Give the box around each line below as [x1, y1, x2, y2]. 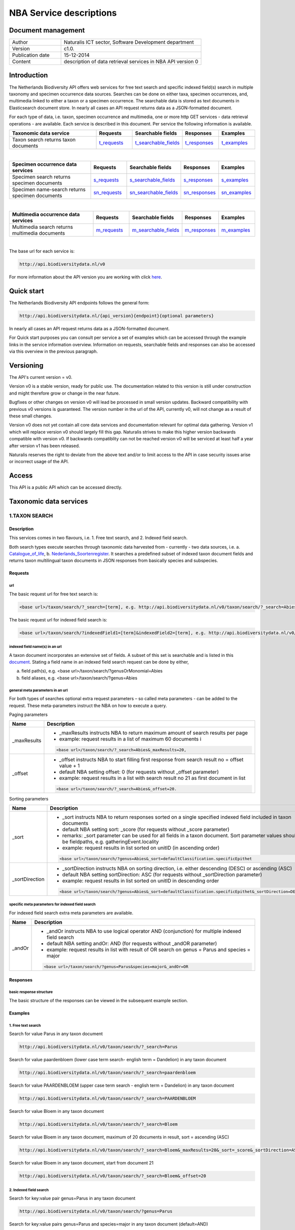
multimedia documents [12, 229, 65, 236]
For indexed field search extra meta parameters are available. [9, 910, 134, 916]
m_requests [96, 226, 123, 233]
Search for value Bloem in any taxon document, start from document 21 [9, 1160, 154, 1166]
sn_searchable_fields [129, 189, 178, 196]
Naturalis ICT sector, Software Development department [64, 39, 194, 46]
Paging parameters [9, 711, 48, 717]
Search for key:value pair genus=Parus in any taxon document [9, 1196, 136, 1201]
